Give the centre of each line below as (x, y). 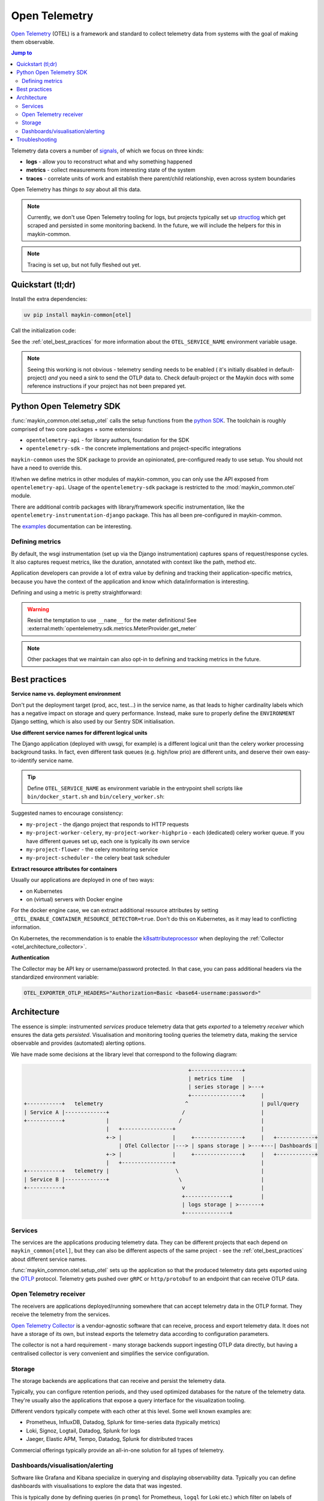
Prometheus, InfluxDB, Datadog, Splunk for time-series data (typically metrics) (123, 1422)
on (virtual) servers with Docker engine (74, 899)
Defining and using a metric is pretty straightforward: (76, 593)
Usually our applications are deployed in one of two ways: (82, 880)
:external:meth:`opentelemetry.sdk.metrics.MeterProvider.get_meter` (112, 629)
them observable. (33, 41)
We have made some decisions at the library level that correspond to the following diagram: (124, 1054)
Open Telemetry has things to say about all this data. (76, 190)
